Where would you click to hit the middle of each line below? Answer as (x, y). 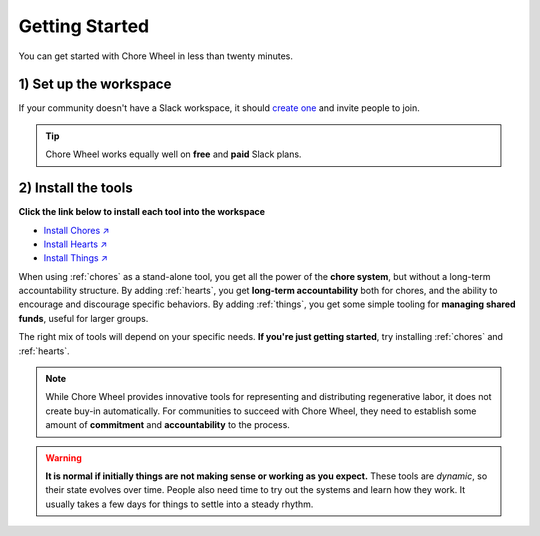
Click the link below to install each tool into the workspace (141, 212)
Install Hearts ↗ (75, 244)
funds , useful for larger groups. (83, 318)
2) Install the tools (76, 188)
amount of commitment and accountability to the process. (167, 425)
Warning (63, 457)
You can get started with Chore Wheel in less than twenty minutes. (156, 56)
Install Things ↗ (76, 258)
